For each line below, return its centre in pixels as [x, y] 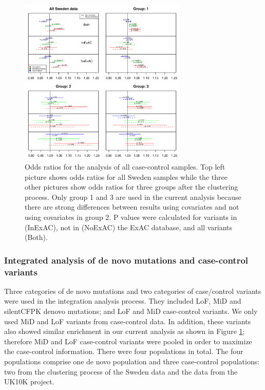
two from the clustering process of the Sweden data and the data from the [121, 371]
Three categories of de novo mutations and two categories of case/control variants [133, 291]
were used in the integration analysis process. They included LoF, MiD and [123, 301]
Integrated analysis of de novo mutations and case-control [126, 260]
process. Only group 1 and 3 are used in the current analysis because [133, 197]
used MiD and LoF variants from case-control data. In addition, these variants [128, 321]
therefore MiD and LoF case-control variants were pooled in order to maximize [128, 341]
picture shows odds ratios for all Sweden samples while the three [126, 177]
